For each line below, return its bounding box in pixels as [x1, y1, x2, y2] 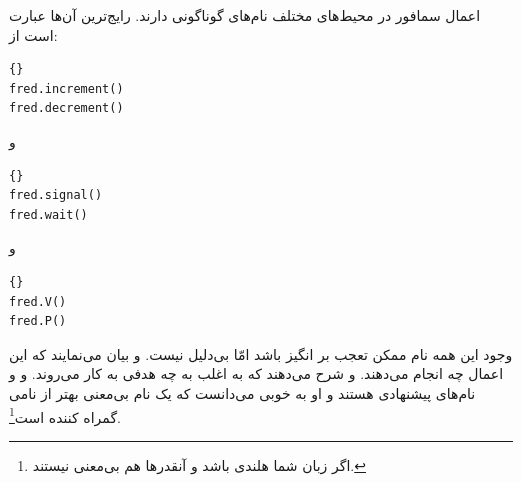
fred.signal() [9, 188, 103, 203]
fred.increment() [9, 81, 124, 96]
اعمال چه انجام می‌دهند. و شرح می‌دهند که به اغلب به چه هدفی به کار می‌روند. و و [9, 363, 504, 384]
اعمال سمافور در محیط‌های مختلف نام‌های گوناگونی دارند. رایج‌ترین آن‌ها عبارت [9, 5, 481, 25]
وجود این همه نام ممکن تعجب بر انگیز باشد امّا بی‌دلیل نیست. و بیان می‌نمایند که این [9, 343, 513, 364]
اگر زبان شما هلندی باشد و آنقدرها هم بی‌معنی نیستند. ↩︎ [32, 454, 366, 475]
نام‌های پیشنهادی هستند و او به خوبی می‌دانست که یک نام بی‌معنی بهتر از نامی [9, 382, 476, 403]
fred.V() [9, 294, 67, 309]
